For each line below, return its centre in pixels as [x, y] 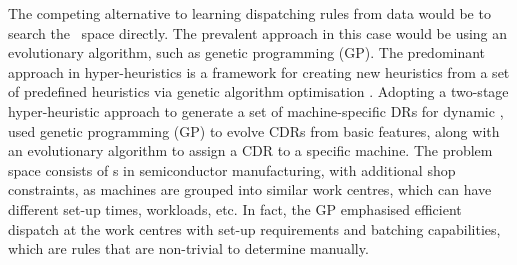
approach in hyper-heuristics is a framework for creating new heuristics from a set [259, 71]
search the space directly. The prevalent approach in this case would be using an [258, 32]
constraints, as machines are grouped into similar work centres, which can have [250, 189]
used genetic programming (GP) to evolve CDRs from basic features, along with [254, 130]
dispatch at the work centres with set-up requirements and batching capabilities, [254, 228]
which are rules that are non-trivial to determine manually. [188, 248]
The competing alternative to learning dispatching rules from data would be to [249, 13]
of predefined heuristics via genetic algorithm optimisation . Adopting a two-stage [258, 91]
